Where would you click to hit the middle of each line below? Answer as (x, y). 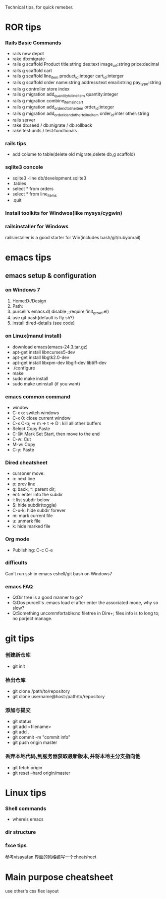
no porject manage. (32, 619)
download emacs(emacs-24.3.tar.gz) (50, 347)
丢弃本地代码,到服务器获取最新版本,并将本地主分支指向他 (73, 756)
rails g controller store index (41, 89)
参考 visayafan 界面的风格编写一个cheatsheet (51, 857)
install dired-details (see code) (44, 323)
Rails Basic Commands (33, 43)
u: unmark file (26, 521)
